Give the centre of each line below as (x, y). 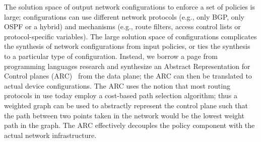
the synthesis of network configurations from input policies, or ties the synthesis (127, 46)
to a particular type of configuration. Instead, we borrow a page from (111, 56)
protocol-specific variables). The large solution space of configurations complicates (130, 36)
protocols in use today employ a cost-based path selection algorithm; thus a (121, 95)
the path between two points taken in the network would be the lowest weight (124, 115)
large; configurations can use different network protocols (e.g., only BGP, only (124, 16)
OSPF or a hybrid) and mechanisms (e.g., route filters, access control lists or (122, 26)
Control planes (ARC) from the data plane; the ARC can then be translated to (128, 76)
